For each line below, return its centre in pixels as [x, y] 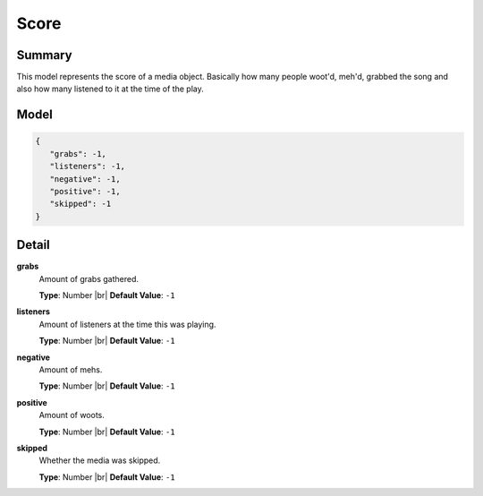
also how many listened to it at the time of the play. [110, 89]
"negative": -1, [85, 179]
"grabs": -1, [78, 154]
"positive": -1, [85, 192]
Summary [44, 55]
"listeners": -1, [87, 167]
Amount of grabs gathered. [89, 278]
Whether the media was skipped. [100, 460]
